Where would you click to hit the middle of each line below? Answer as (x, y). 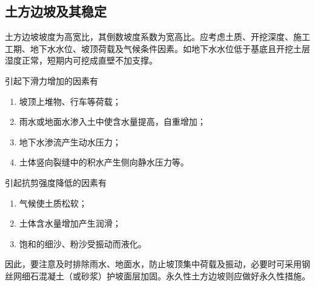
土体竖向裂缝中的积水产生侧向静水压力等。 (104, 162)
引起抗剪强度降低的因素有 (56, 182)
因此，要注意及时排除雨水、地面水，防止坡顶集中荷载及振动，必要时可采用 (153, 264)
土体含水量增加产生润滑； (70, 223)
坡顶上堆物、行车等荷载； (70, 101)
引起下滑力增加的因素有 (51, 80)
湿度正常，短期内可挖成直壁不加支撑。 (81, 60)
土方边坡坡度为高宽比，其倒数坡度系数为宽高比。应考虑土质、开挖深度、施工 (157, 37)
